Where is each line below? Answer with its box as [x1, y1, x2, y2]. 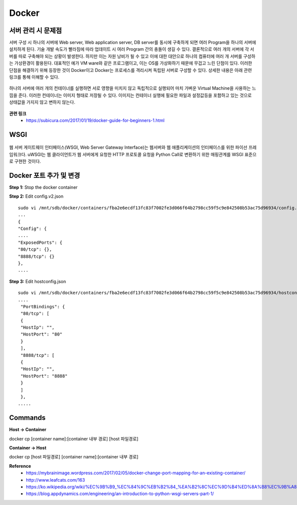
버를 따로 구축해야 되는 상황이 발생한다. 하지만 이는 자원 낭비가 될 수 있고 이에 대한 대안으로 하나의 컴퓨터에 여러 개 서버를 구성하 [9, 53, 256, 59]
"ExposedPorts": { [18, 239, 63, 245]
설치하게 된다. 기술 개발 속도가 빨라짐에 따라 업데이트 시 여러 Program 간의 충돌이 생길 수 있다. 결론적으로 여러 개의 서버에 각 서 [9, 46, 254, 52]
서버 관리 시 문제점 [9, 26, 62, 35]
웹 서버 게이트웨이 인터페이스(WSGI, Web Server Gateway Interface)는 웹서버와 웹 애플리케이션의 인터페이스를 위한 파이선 [9, 144, 247, 151]
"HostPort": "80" [20, 332, 63, 337]
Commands [9, 414, 46, 422]
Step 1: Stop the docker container [9, 184, 78, 190]
